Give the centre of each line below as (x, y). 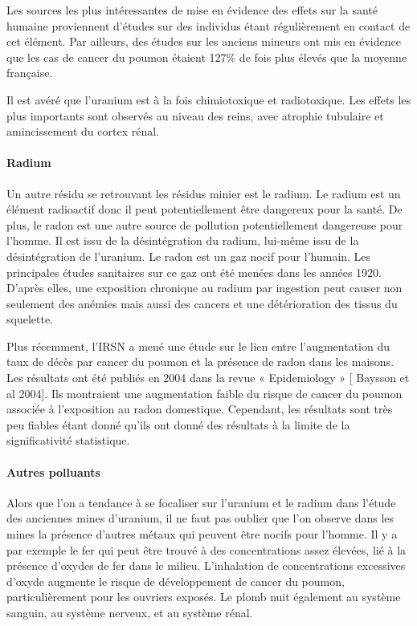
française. (30, 73)
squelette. (30, 319)
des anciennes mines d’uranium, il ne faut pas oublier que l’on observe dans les (200, 518)
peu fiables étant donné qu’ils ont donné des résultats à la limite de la (178, 424)
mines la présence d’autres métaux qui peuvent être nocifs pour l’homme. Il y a (202, 534)
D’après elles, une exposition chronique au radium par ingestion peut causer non (204, 288)
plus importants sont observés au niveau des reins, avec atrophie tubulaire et (195, 115)
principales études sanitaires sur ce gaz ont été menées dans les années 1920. (194, 272)
